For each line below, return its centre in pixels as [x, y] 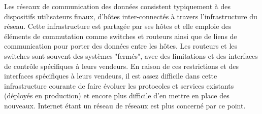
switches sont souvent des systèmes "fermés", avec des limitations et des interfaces [131, 55]
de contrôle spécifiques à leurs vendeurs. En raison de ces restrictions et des [121, 66]
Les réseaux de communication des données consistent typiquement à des [117, 6]
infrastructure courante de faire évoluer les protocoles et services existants [119, 85]
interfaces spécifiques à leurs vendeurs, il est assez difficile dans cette [111, 76]
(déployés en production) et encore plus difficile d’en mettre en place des [117, 96]
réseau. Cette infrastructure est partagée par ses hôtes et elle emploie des [118, 26]
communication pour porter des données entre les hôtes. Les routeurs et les [121, 46]
